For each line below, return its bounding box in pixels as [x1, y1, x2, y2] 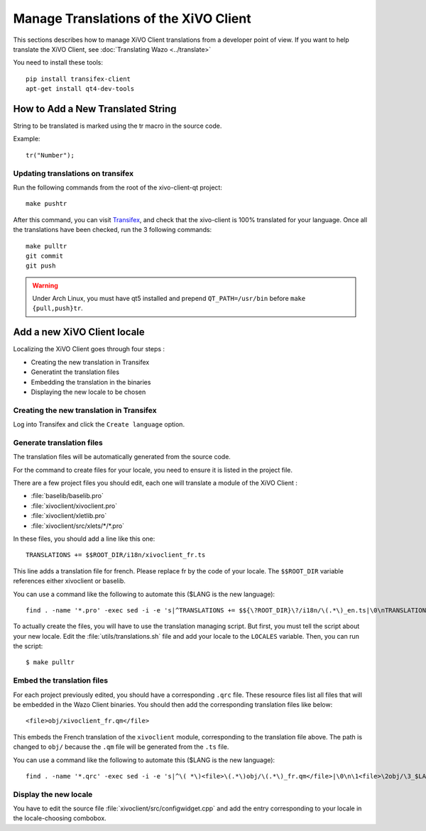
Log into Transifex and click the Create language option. [13, 420, 185, 429]
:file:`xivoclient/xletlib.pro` [31, 512, 107, 520]
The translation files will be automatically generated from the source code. [13, 453, 231, 461]
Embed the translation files [13, 676, 109, 686]
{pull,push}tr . [32, 304, 83, 312]
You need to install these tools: [13, 58, 103, 67]
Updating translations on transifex [13, 168, 134, 178]
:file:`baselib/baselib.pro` [31, 492, 104, 500]
